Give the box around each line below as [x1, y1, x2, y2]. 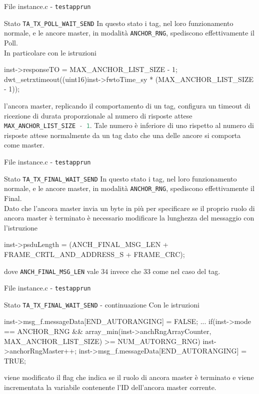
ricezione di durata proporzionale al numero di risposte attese [4, 110, 192, 120]
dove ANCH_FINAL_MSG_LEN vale [4, 265, 99, 276]
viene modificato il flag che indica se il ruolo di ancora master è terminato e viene [4, 372, 254, 382]
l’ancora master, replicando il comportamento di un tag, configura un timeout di [4, 100, 250, 110]
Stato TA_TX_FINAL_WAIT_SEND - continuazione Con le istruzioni [4, 299, 199, 309]
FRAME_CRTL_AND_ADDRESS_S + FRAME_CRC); [4, 248, 185, 259]
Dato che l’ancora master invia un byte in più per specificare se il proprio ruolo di [4, 202, 255, 213]
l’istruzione [4, 222, 38, 232]
